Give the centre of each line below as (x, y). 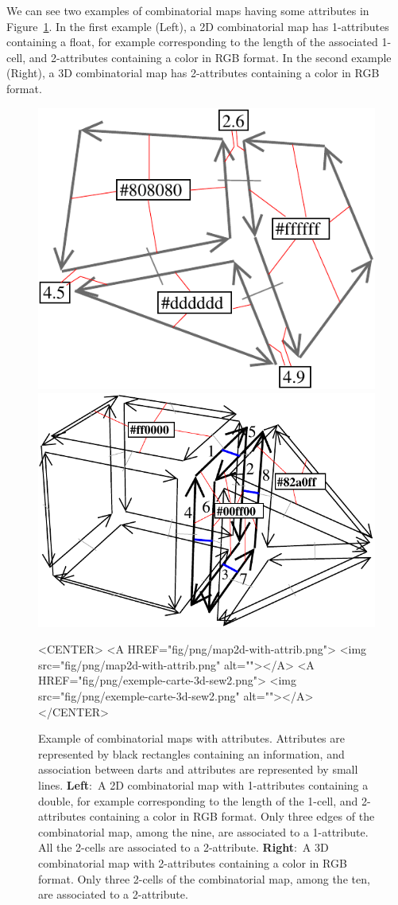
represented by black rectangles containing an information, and (191, 753)
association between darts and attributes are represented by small (198, 769)
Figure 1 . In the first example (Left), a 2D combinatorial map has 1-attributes (198, 26)
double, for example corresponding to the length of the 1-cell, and (198, 800)
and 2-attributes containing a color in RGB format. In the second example (210, 57)
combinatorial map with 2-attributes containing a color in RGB (193, 862)
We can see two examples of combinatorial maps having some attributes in (188, 10)
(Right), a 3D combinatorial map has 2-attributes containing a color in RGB (193, 73)
